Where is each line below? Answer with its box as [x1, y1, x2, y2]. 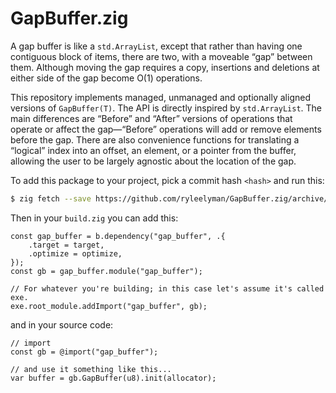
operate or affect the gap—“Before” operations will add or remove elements [10, 123, 322, 135]
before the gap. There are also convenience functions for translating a [10, 133, 300, 146]
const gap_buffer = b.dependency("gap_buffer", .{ [10, 231, 226, 241]
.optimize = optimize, [28, 248, 123, 259]
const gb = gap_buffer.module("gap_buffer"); [10, 266, 203, 276]
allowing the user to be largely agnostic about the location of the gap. [10, 155, 297, 167]
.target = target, [28, 240, 105, 250]
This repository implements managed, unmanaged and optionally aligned [10, 91, 311, 103]
